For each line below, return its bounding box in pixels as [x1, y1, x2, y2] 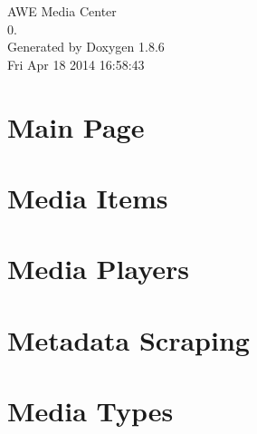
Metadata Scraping [7, 321, 250, 358]
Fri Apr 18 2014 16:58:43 [7, 54, 145, 73]
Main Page [7, 108, 145, 145]
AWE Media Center [7, 2, 117, 20]
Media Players [7, 250, 190, 287]
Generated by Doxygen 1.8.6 [7, 37, 165, 56]
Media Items [7, 178, 168, 216]
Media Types [7, 392, 174, 429]
